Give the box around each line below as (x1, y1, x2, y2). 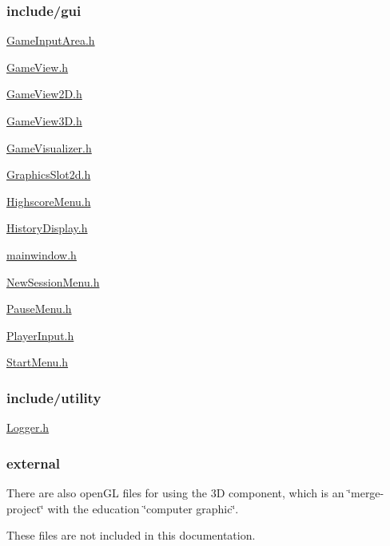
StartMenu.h (6, 354, 69, 370)
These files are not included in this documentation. (6, 527, 256, 544)
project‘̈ (6, 500, 44, 516)
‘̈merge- (348, 484, 384, 500)
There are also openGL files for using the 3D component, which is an (6, 484, 344, 500)
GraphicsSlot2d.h (6, 166, 91, 183)
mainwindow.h (6, 246, 77, 263)
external (6, 453, 61, 473)
